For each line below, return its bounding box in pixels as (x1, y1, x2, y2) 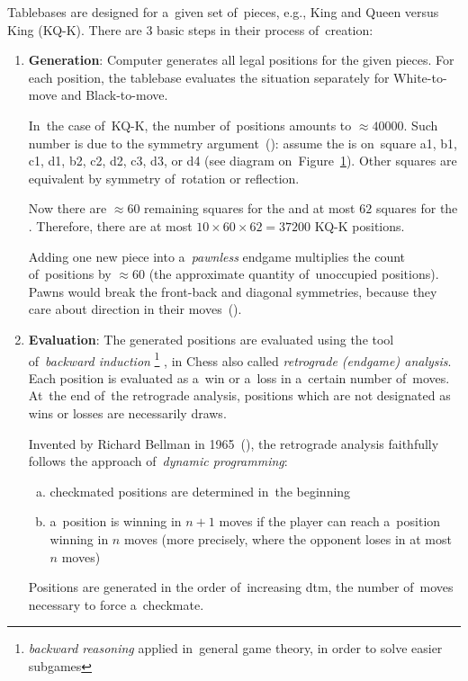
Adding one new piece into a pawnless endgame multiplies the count (28, 246, 406, 265)
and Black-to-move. (60, 85, 168, 104)
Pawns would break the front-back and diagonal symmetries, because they (28, 282, 437, 300)
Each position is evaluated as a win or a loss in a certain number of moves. (28, 368, 450, 387)
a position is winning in (49, 512, 182, 531)
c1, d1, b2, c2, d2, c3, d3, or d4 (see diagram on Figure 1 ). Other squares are (28, 151, 457, 170)
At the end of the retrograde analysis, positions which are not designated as (28, 386, 451, 405)
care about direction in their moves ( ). (28, 300, 242, 318)
